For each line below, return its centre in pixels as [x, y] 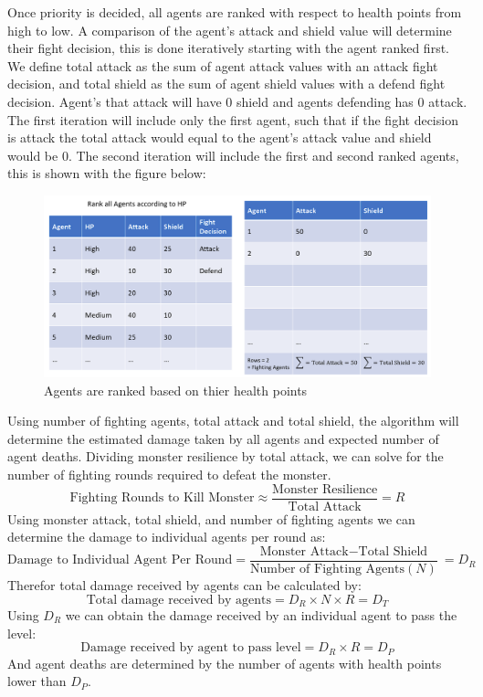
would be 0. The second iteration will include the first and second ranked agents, [233, 155]
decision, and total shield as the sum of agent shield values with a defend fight [226, 84]
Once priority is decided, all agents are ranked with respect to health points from [235, 12]
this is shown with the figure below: [107, 173]
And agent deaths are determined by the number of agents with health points [225, 663]
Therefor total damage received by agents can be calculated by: [184, 584]
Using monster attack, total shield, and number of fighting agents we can [211, 518]
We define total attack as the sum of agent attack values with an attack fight [223, 65]
